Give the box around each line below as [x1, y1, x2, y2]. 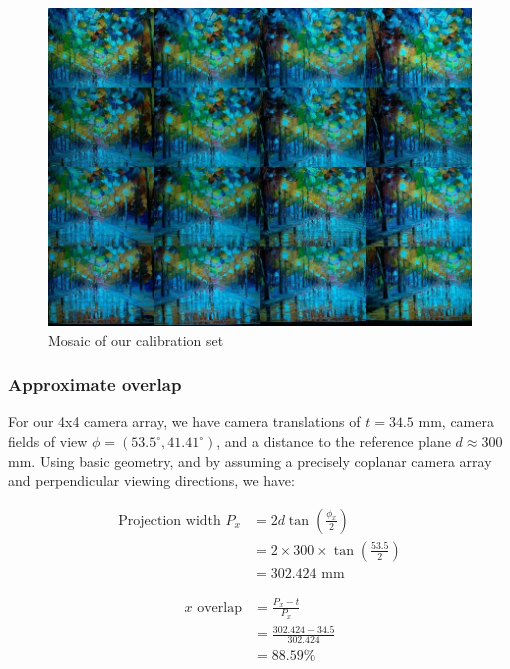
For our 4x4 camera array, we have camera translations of [8, 411, 361, 432]
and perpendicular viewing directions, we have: [8, 470, 295, 491]
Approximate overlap [8, 372, 182, 397]
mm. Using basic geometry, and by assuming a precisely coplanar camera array [8, 450, 492, 471]
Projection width [118, 513, 221, 528]
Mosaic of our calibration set [48, 329, 224, 350]
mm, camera [418, 411, 494, 432]
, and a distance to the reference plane [216, 431, 451, 451]
